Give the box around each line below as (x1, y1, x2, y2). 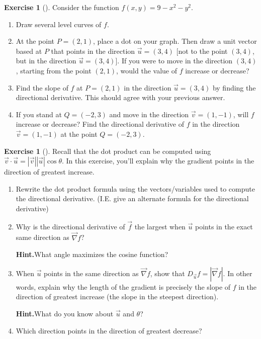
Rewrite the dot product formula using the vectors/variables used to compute (16, 183, 255, 194)
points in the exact (195, 221, 253, 231)
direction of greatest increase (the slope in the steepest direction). (16, 291, 219, 302)
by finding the (212, 82, 256, 93)
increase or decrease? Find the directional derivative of (16, 119, 184, 129)
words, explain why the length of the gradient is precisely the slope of (16, 281, 231, 292)
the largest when (134, 221, 186, 231)
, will (233, 109, 249, 119)
